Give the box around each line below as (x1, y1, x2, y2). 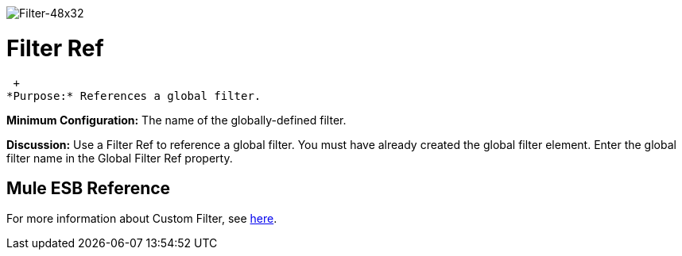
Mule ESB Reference (6, 178, 171, 198)
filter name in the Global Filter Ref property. (6, 151, 233, 165)
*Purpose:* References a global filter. (6, 89, 262, 102)
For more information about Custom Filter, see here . (6, 212, 277, 226)
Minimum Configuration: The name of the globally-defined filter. (6, 113, 347, 127)
